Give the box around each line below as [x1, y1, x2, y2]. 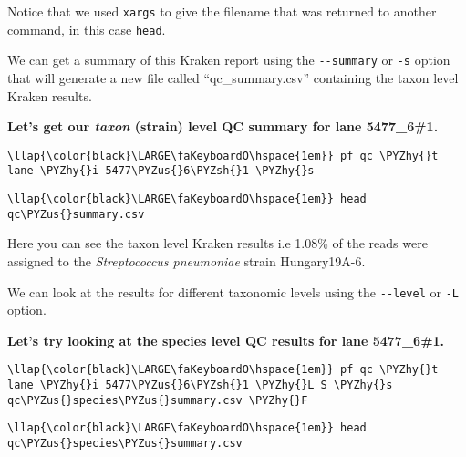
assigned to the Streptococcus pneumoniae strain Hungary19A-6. [7, 251, 366, 270]
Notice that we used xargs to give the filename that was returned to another [7, 2, 437, 20]
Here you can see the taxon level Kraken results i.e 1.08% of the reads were [7, 234, 428, 253]
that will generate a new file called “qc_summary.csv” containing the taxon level [7, 68, 459, 87]
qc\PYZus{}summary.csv [7, 207, 145, 221]
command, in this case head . [7, 19, 166, 38]
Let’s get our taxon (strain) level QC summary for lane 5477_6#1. [7, 117, 439, 136]
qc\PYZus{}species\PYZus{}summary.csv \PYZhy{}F [7, 393, 308, 407]
